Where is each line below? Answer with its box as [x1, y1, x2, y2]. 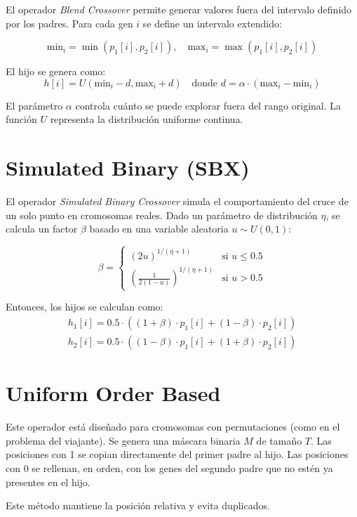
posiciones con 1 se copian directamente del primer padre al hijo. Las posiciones [6, 447, 349, 462]
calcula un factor [6, 221, 78, 236]
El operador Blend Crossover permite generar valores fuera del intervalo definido [6, 2, 352, 16]
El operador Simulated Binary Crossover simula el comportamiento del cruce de [6, 194, 349, 209]
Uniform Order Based [6, 379, 221, 407]
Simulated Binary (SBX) [6, 153, 250, 182]
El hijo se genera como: [6, 64, 106, 79]
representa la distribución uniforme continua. [50, 112, 243, 126]
